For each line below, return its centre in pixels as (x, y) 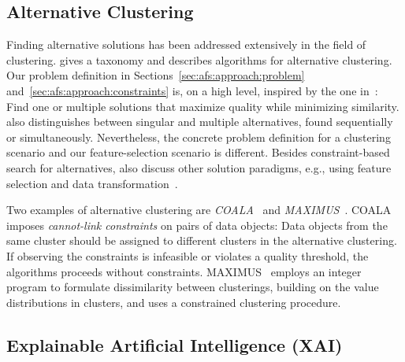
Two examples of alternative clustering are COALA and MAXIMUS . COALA (199, 210)
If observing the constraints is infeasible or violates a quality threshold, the (188, 255)
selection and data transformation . (92, 183)
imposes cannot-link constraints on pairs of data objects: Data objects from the (197, 225)
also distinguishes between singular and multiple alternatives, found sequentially (200, 122)
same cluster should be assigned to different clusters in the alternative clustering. (202, 240)
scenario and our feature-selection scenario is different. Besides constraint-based (198, 152)
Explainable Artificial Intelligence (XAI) (175, 344)
